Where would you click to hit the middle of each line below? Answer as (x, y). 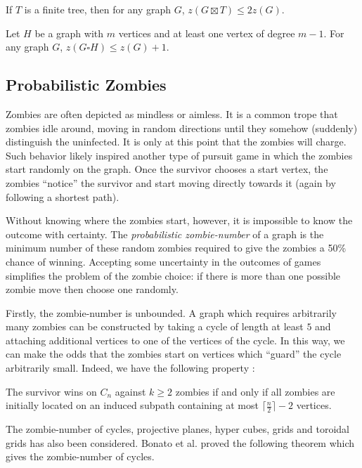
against (130, 391)
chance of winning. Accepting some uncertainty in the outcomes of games (163, 261)
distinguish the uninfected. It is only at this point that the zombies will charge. (176, 142)
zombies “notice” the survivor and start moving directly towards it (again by (171, 182)
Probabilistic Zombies (86, 85)
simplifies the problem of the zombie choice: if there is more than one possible (173, 275)
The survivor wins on (51, 391)
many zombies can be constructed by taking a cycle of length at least (155, 326)
